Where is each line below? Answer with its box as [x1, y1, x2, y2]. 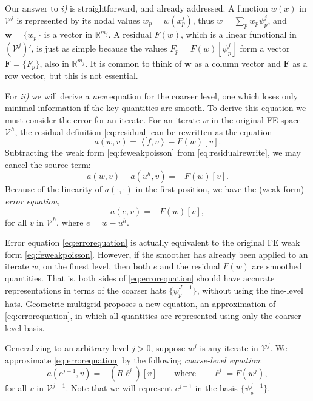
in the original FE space [211, 113, 301, 126]
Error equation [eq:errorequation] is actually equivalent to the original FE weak [5, 236, 300, 249]
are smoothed [252, 260, 302, 272]
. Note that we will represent [66, 382, 172, 394]
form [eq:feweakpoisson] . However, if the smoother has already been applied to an [5, 248, 308, 260]
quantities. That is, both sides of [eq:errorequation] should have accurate [5, 272, 275, 285]
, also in [39, 56, 69, 69]
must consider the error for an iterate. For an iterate [5, 113, 200, 126]
